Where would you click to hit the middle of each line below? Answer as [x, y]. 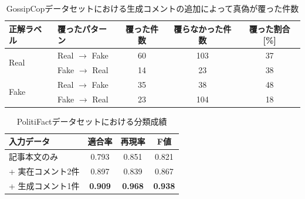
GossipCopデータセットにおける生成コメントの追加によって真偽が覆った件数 [152, 8]
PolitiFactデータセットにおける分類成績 [92, 121]
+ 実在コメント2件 [44, 171]
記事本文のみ [33, 157]
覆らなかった [199, 28]
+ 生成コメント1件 [44, 185]
